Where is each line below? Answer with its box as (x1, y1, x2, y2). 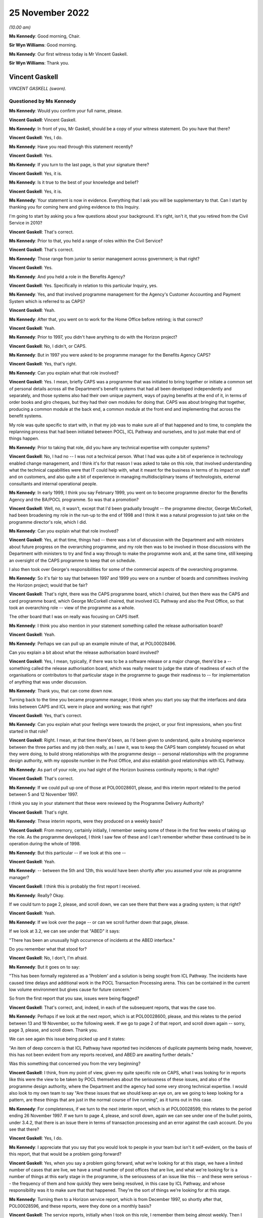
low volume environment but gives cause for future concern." (9, 987, 132, 992)
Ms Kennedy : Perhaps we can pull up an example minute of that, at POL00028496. (9, 641, 176, 647)
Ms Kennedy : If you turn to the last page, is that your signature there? (9, 161, 150, 168)
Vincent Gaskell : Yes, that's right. (9, 361, 77, 367)
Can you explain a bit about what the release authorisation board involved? (9, 649, 159, 655)
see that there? (9, 1126, 39, 1132)
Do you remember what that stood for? (9, 946, 87, 952)
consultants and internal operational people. (9, 480, 97, 487)
